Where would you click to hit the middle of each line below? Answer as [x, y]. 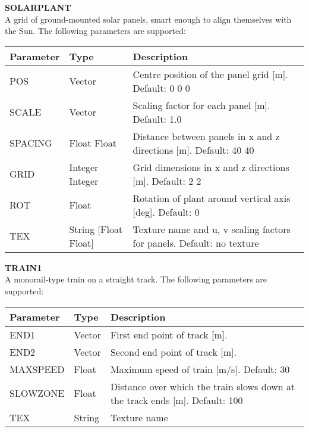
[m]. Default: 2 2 [167, 181]
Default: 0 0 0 [161, 88]
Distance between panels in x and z [206, 136]
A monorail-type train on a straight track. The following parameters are [136, 279]
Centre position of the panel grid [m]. [210, 74]
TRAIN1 [23, 267]
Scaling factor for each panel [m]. [201, 105]
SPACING [31, 143]
